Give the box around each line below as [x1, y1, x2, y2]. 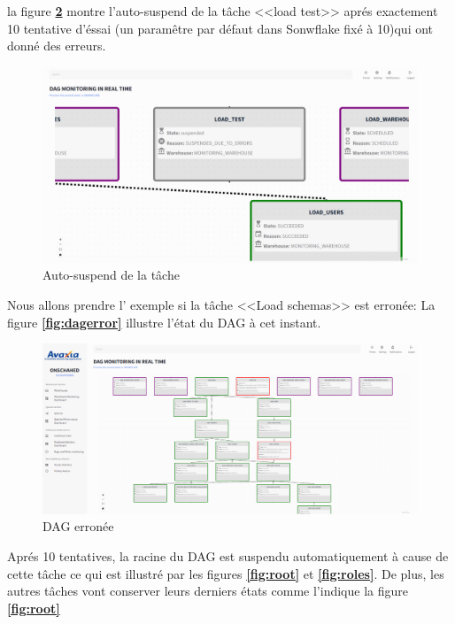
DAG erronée [42, 517, 114, 535]
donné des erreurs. [7, 36, 106, 55]
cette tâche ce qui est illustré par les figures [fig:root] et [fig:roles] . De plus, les [7, 564, 444, 582]
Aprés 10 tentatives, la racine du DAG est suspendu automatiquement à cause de [7, 546, 449, 565]
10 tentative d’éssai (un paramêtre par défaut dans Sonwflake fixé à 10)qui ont [7, 19, 434, 37]
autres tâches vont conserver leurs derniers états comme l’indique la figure [7, 582, 408, 600]
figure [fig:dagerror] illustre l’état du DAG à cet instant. [7, 312, 321, 331]
